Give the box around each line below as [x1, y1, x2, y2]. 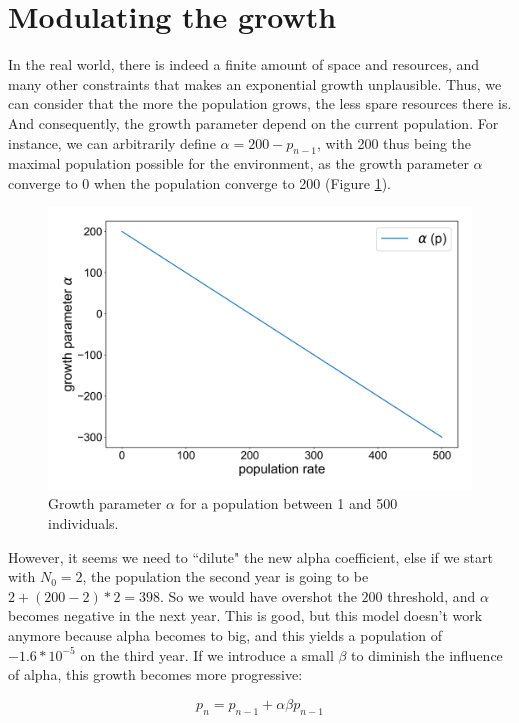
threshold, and [387, 585, 476, 606]
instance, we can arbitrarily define [8, 132, 216, 153]
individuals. [48, 513, 119, 534]
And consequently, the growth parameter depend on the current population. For [8, 112, 499, 133]
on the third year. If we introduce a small [80, 644, 334, 665]
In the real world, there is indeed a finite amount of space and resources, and [8, 54, 480, 75]
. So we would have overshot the [160, 585, 357, 606]
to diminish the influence [351, 644, 503, 665]
